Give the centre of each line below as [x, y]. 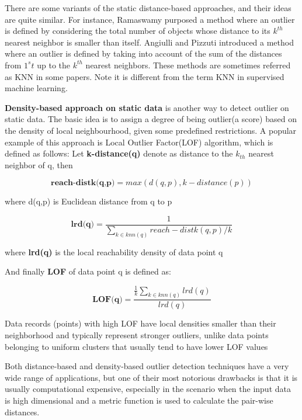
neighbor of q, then [39, 164]
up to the [54, 65]
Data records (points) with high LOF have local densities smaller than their [140, 323]
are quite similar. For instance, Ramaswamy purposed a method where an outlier [150, 19]
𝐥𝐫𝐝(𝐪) [83, 225]
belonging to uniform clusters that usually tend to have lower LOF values [136, 346]
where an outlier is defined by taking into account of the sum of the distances [143, 53]
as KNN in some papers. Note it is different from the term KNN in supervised [145, 76]
